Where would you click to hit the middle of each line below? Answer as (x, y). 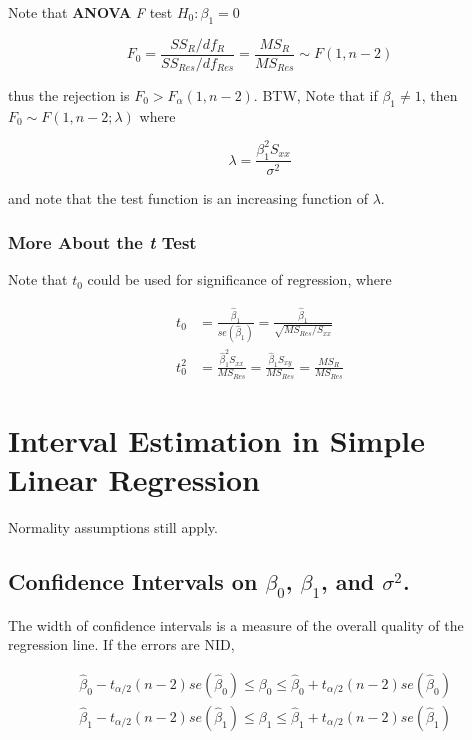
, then (439, 94)
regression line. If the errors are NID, (121, 644)
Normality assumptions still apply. (113, 527)
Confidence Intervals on (133, 581)
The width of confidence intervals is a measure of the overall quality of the (236, 624)
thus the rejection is (69, 94)
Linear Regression (134, 479)
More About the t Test (102, 242)
